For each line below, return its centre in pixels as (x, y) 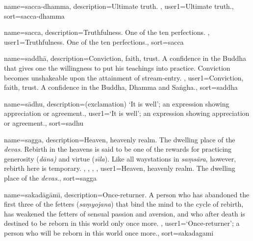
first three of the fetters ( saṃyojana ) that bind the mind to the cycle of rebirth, (124, 204)
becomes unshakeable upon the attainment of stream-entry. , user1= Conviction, (124, 77)
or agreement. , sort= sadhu (44, 122)
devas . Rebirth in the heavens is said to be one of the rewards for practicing (118, 149)
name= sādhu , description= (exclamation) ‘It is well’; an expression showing (117, 103)
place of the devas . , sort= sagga (51, 177)
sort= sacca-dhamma (34, 15)
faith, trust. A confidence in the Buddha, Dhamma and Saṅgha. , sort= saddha (121, 87)
